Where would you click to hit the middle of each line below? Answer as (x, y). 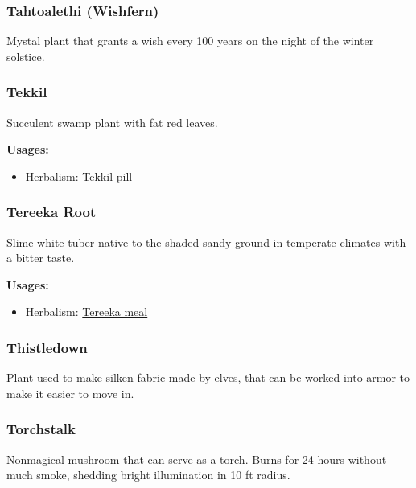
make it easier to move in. (70, 393)
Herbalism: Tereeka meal (86, 312)
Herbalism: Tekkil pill (79, 176)
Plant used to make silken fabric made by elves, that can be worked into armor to (208, 377)
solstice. (26, 56)
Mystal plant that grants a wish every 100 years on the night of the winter (190, 41)
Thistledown (47, 347)
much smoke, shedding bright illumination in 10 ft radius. (148, 475)
